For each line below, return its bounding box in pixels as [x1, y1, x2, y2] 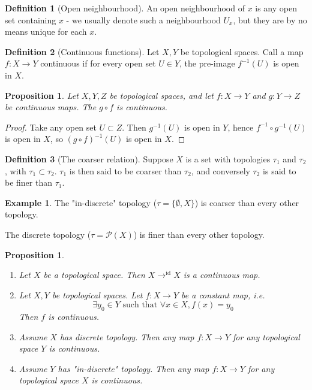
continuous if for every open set [40, 57, 156, 69]
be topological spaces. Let [52, 288, 143, 301]
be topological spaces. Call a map [180, 45, 304, 58]
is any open [255, 2, 297, 14]
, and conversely [191, 164, 250, 177]
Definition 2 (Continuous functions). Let [5, 45, 160, 58]
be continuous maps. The [5, 101, 97, 113]
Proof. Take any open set [5, 120, 97, 133]
